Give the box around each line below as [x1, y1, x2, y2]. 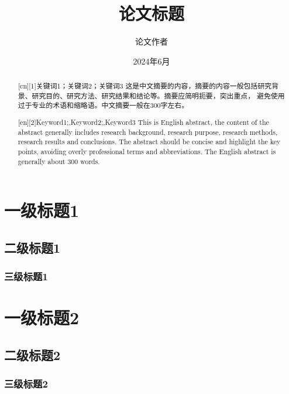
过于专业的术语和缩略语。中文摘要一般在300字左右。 [18, 100, 189, 110]
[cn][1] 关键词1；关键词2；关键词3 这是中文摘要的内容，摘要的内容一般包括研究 [18, 81, 272, 91]
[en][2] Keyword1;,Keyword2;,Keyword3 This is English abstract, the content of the [18, 117, 269, 127]
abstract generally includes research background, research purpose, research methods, [18, 127, 278, 137]
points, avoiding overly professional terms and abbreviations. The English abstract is [18, 146, 276, 156]
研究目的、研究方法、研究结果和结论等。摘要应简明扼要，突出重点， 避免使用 [32, 90, 285, 100]
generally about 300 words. [18, 156, 100, 166]
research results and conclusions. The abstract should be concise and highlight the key [18, 137, 281, 147]
